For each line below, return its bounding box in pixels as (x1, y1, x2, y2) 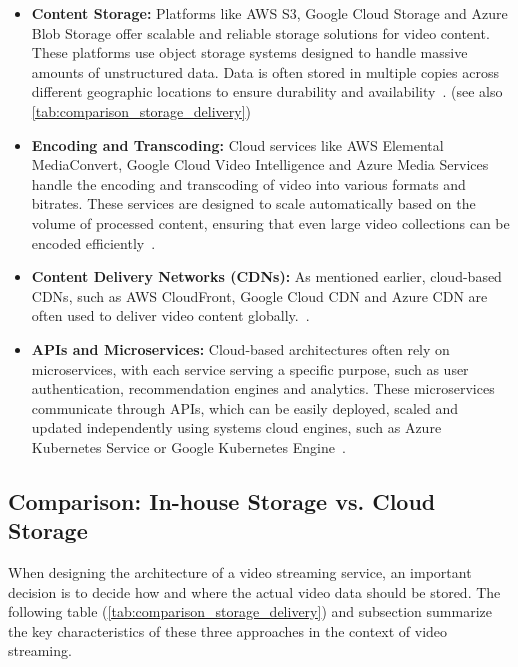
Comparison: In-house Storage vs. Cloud (8, 485, 436, 516)
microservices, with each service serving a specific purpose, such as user (31, 358, 469, 379)
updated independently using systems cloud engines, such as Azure (31, 417, 442, 438)
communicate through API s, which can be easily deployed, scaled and (31, 397, 459, 418)
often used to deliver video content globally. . (31, 305, 310, 326)
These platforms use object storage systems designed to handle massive (31, 42, 468, 63)
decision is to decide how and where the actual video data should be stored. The (8, 581, 501, 602)
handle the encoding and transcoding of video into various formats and (31, 173, 466, 194)
